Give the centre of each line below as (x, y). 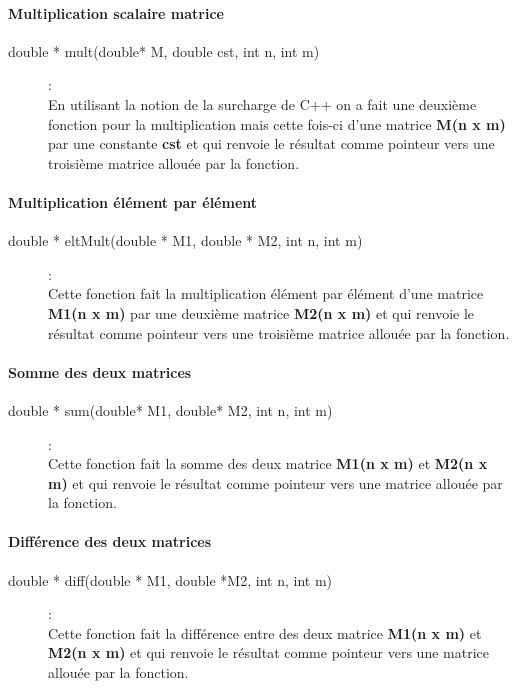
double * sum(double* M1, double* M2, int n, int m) (170, 409)
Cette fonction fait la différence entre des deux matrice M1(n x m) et (265, 632)
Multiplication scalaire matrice (116, 12)
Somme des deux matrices (100, 371)
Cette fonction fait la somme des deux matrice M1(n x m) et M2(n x (268, 463)
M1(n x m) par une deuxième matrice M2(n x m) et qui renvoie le (261, 312)
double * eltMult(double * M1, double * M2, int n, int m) (185, 240)
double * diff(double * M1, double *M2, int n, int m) (170, 579)
